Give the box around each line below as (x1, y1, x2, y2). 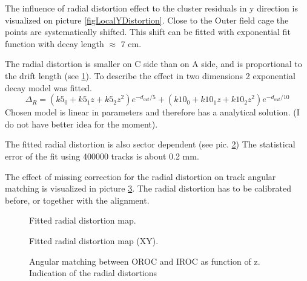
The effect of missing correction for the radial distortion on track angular (5, 170, 276, 182)
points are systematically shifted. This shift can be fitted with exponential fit (5, 25, 291, 38)
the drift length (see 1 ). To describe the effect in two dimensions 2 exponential (5, 69, 295, 82)
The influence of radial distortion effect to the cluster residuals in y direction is (5, 2, 298, 14)
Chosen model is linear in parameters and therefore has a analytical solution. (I (5, 106, 300, 118)
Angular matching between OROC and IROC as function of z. (29, 254, 260, 267)
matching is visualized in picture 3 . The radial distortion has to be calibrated (5, 182, 291, 195)
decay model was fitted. (5, 81, 92, 94)
